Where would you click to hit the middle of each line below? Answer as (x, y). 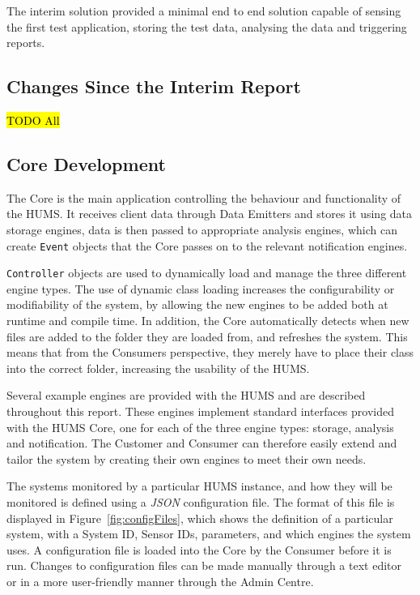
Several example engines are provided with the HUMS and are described (186, 395)
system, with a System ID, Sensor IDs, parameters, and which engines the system (209, 534)
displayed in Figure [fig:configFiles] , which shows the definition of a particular (200, 518)
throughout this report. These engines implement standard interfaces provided (200, 411)
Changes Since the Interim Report (154, 86)
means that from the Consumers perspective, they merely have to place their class (210, 352)
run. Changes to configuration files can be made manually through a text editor (204, 565)
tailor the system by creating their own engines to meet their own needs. (187, 458)
